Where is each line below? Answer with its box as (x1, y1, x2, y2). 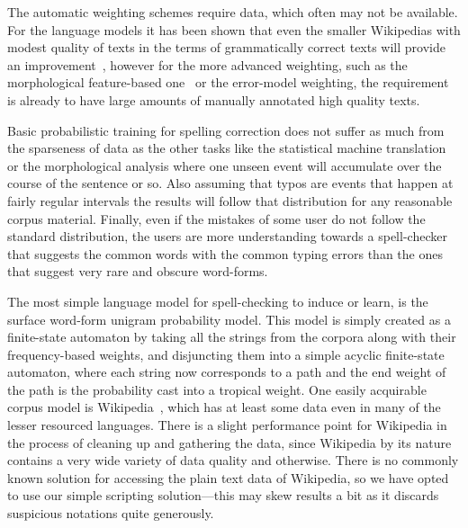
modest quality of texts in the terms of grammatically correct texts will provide (7, 38, 445, 57)
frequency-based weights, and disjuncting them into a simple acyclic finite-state (7, 345, 445, 363)
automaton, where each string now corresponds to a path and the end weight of (7, 362, 446, 381)
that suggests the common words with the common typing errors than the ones (7, 244, 443, 263)
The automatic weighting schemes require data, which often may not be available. (7, 3, 458, 21)
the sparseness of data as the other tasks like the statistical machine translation (7, 139, 446, 157)
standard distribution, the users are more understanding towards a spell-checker (7, 227, 447, 246)
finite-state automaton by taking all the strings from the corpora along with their (7, 327, 456, 346)
